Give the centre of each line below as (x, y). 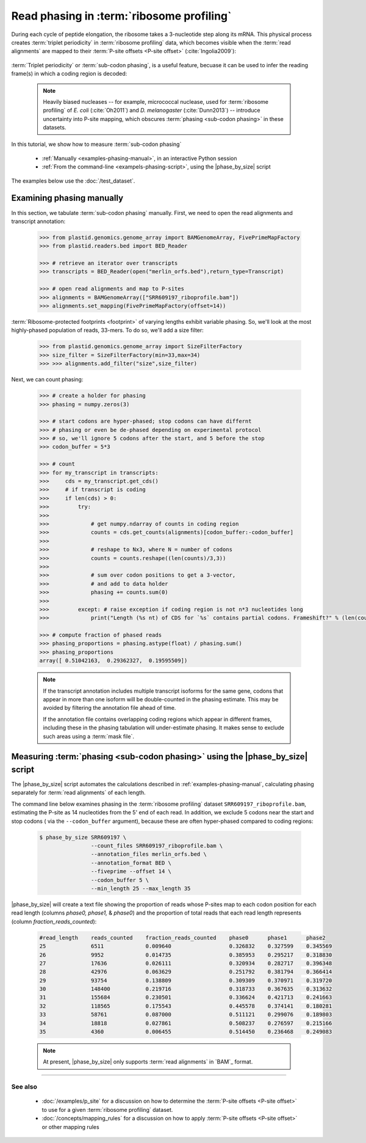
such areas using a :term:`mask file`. (88, 736)
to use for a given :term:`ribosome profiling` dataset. (107, 1109)
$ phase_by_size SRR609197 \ (83, 837)
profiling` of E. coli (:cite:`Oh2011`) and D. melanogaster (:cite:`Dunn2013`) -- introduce (152, 111)
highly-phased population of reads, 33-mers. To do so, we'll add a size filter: (107, 330)
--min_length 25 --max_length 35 (141, 888)
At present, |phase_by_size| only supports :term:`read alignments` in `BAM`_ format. (148, 1062)
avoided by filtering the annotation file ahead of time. (109, 708)
